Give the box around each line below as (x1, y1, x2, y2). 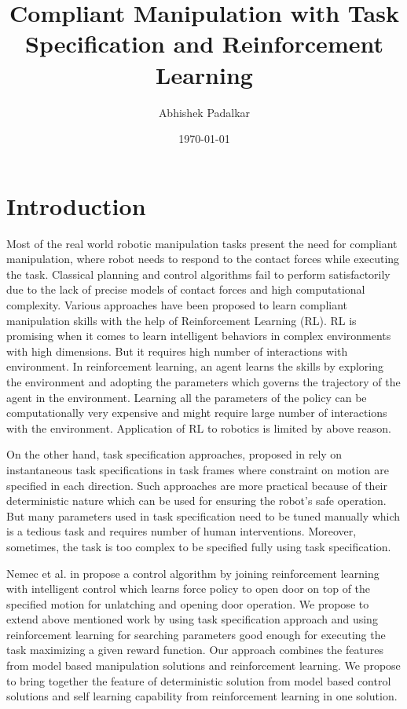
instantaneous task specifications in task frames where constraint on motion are (6, 461, 389, 477)
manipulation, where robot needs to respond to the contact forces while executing (6, 250, 400, 267)
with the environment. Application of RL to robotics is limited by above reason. (6, 419, 391, 436)
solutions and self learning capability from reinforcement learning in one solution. (6, 688, 398, 704)
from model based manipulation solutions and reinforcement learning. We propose (6, 657, 401, 674)
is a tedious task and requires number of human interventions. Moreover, (6, 523, 357, 539)
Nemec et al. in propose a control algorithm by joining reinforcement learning (6, 565, 379, 581)
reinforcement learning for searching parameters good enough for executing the (6, 626, 386, 642)
